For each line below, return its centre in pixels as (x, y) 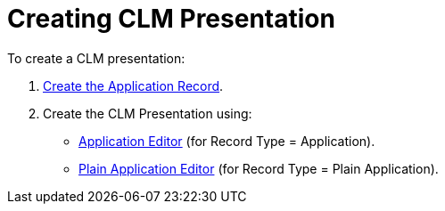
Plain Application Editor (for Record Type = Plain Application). (259, 168)
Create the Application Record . (133, 85)
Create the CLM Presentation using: (148, 113)
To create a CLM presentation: (96, 58)
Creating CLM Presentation (171, 19)
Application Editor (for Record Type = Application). (227, 141)
